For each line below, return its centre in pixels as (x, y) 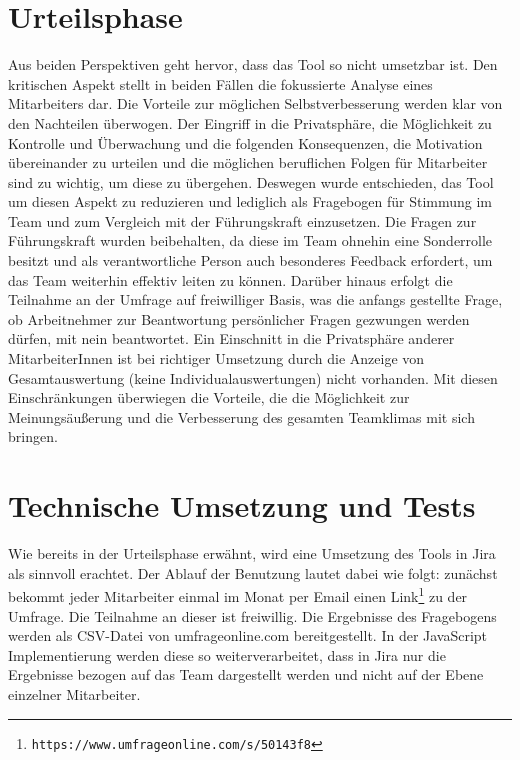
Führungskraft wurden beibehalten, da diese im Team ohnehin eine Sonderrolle (250, 240)
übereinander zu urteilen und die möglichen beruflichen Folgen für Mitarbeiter (248, 162)
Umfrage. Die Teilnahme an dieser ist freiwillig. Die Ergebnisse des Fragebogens (252, 615)
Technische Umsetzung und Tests (242, 505)
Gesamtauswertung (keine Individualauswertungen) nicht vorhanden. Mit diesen (253, 377)
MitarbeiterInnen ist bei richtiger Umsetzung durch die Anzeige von (216, 358)
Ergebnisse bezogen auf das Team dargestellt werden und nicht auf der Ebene (246, 674)
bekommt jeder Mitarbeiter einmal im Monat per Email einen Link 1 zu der (238, 594)
